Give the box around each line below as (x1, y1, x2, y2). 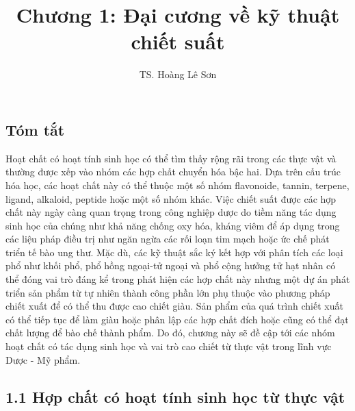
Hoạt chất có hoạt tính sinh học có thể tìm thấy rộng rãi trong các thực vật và (5, 151, 337, 165)
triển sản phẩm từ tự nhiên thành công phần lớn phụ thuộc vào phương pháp (5, 285, 330, 299)
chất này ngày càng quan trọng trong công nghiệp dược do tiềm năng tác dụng (5, 205, 337, 219)
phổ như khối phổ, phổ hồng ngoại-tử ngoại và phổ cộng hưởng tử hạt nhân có (5, 258, 336, 273)
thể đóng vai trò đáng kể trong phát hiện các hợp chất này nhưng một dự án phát (5, 272, 350, 286)
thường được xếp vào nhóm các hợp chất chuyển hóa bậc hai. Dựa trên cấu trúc (5, 164, 341, 179)
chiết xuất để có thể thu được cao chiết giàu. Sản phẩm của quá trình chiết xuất (5, 299, 343, 313)
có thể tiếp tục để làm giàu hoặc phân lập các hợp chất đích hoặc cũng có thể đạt (5, 312, 349, 326)
